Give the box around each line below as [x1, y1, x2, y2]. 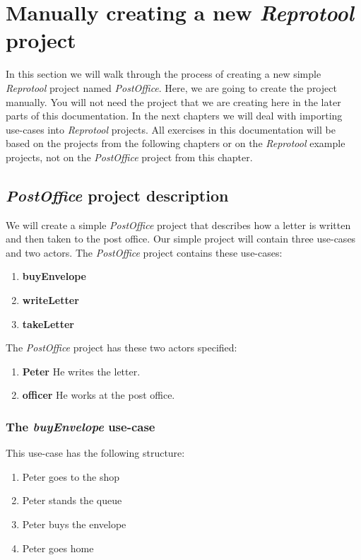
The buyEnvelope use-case [6, 417, 155, 435]
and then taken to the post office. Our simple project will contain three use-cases [6, 231, 356, 246]
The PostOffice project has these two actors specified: [6, 340, 237, 355]
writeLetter [22, 293, 79, 308]
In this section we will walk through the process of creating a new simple [6, 66, 321, 81]
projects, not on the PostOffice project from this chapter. [6, 149, 253, 164]
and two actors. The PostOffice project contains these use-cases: [6, 245, 283, 259]
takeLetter [22, 316, 74, 331]
